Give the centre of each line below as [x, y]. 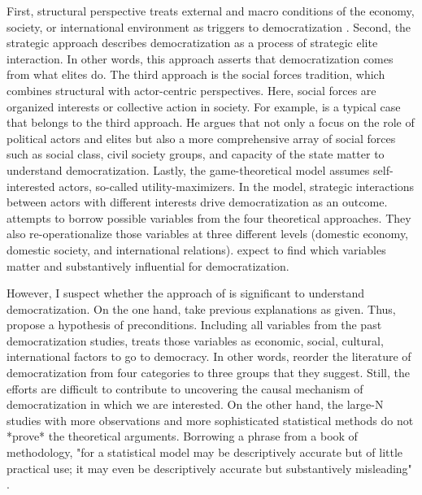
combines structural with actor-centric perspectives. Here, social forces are [191, 90]
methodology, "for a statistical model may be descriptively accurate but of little [205, 452]
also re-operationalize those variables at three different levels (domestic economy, [208, 234]
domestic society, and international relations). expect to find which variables [196, 249]
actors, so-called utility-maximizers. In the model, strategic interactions [237, 186]
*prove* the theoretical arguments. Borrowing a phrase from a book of [182, 436]
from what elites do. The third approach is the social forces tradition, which [196, 74]
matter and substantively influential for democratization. [148, 265]
